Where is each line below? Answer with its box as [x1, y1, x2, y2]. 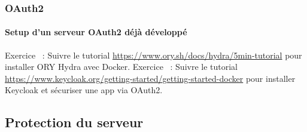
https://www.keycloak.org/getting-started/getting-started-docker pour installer [5, 72, 296, 84]
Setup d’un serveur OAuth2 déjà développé [5, 26, 187, 38]
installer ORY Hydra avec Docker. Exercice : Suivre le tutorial [5, 60, 238, 73]
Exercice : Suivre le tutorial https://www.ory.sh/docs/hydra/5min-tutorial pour [5, 48, 302, 61]
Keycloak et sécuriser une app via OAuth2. [5, 84, 163, 96]
